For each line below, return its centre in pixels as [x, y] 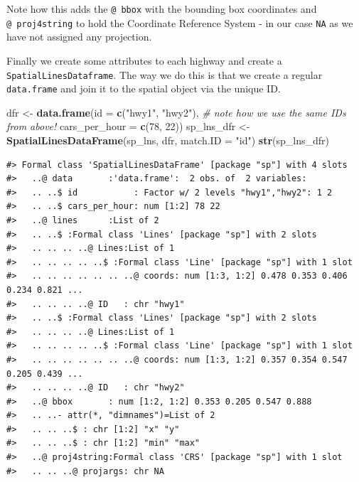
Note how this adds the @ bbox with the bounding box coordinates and [162, 9]
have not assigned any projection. [79, 37]
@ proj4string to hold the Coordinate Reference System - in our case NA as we [180, 22]
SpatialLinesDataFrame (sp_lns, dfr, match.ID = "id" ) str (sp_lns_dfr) [168, 140]
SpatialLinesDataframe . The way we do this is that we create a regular [165, 74]
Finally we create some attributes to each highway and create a [144, 60]
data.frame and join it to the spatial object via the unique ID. [144, 89]
